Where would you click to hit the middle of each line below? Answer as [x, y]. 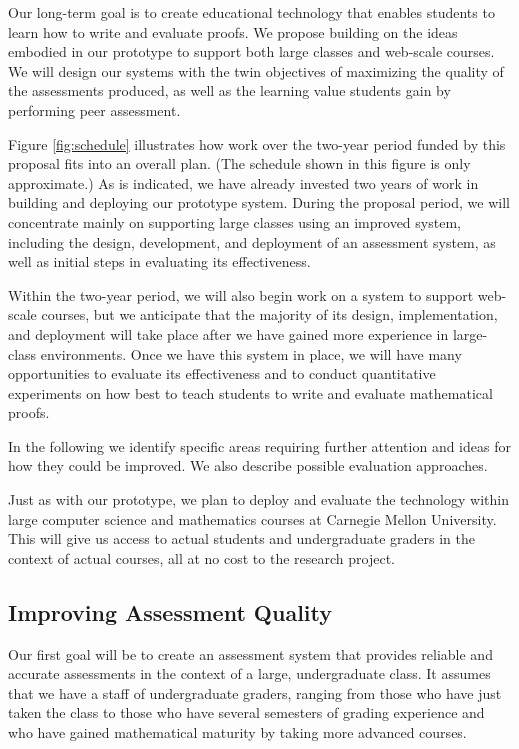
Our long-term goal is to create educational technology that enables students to [251, 12]
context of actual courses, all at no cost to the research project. [201, 557]
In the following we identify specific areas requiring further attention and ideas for [259, 445]
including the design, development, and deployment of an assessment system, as [252, 241]
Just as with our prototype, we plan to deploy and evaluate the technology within [258, 499]
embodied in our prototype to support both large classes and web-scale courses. [251, 51]
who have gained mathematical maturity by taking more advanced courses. [237, 732]
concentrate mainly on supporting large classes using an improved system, [234, 221]
